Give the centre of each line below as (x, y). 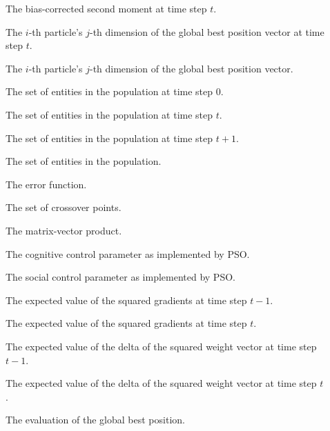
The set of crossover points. (64, 207)
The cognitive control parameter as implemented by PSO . (128, 253)
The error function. (46, 184)
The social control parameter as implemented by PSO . (120, 277)
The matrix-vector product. (64, 230)
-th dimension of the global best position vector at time (207, 31)
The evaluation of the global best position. (95, 420)
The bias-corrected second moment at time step (106, 8)
